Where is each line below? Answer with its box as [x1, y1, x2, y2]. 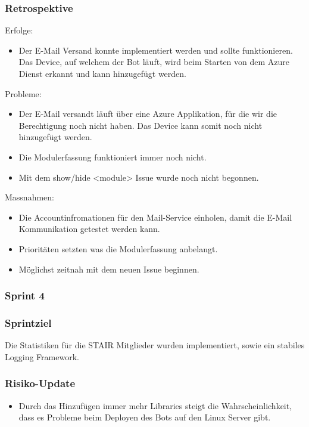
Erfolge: [5, 24, 33, 36]
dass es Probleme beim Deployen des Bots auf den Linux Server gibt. [18, 411, 271, 423]
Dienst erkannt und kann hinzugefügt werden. [18, 67, 186, 79]
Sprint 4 [5, 288, 45, 303]
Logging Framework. [5, 350, 79, 363]
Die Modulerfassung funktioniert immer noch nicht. [18, 150, 207, 163]
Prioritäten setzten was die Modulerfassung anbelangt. [18, 242, 218, 255]
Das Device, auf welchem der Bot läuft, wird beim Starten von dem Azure [18, 55, 290, 68]
